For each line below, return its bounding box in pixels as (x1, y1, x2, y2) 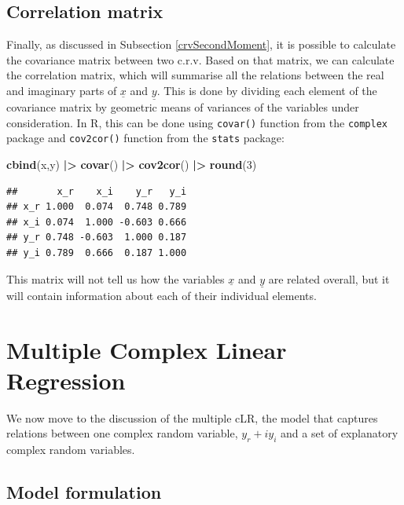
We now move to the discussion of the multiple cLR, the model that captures (6, 409, 378, 426)
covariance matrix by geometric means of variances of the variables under (6, 99, 359, 115)
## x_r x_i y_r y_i (6, 185, 187, 197)
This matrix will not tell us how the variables (6, 270, 225, 287)
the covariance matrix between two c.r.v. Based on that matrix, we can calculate (6, 51, 395, 68)
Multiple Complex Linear (6, 333, 287, 365)
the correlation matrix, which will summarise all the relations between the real (6, 67, 384, 83)
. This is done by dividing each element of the (156, 82, 377, 98)
